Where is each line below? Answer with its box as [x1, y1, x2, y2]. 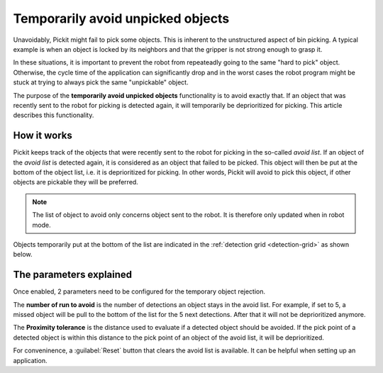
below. [13, 250, 33, 259]
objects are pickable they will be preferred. [13, 178, 138, 186]
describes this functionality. [13, 111, 94, 120]
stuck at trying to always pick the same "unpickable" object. [13, 78, 189, 87]
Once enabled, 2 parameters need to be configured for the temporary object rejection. [13, 287, 266, 296]
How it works [13, 130, 72, 142]
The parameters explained [13, 269, 133, 281]
